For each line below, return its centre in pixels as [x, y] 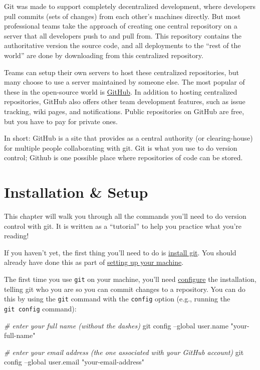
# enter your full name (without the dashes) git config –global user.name [116, 325]
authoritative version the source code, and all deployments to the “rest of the [122, 45]
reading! [17, 236]
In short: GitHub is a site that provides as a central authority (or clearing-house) [128, 138]
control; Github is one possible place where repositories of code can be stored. [123, 157]
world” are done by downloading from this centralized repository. [104, 55]
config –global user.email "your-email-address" [74, 362]
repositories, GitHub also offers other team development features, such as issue [125, 101]
